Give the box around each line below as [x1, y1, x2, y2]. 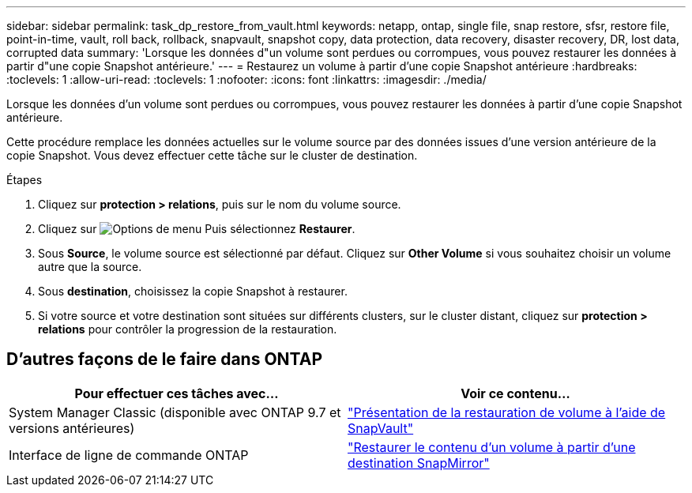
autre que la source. [38, 260, 142, 273]
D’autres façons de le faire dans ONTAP [6, 349, 323, 370]
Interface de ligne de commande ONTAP [9, 446, 249, 463]
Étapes [6, 173, 43, 186]
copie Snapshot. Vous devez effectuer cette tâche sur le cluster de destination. [6, 149, 418, 162]
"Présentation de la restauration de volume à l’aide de [348, 404, 666, 420]
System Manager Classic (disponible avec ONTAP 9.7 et [9, 404, 341, 420]
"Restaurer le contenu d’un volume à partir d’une [348, 438, 636, 455]
